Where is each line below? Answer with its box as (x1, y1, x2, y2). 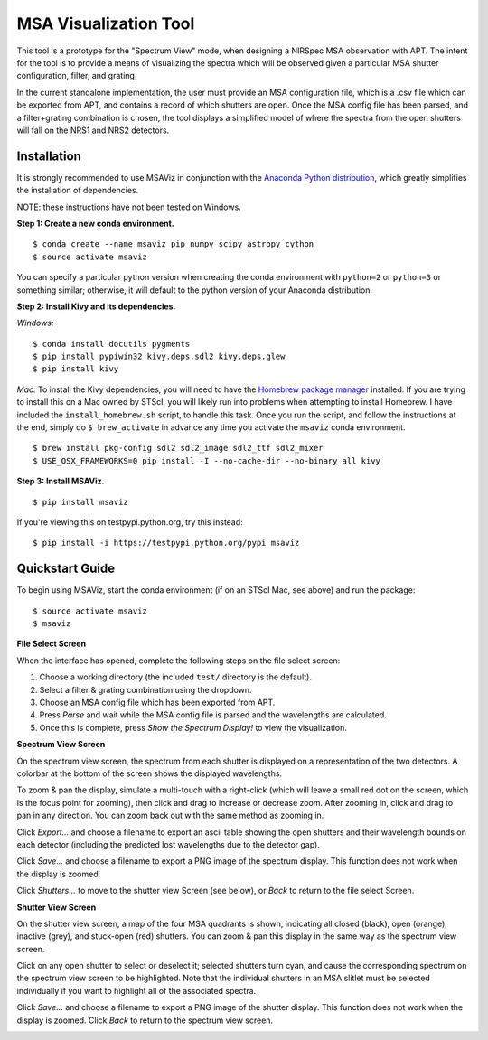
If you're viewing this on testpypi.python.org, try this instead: (16, 517, 243, 528)
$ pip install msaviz (33, 497, 128, 507)
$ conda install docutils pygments (33, 339, 191, 349)
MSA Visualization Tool (16, 14, 195, 33)
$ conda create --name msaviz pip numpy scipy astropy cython (33, 239, 314, 249)
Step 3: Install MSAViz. (16, 475, 105, 487)
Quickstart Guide (16, 561, 116, 576)
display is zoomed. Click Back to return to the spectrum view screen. (16, 1015, 274, 1026)
